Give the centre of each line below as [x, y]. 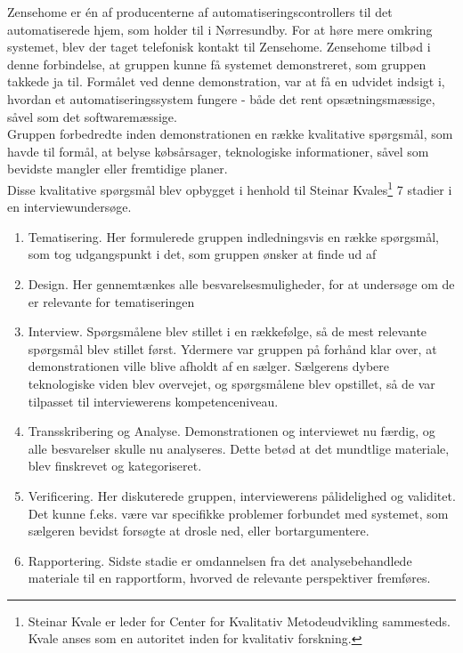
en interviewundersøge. [69, 207]
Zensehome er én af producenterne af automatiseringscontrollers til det [200, 12]
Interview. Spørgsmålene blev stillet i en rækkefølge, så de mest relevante [227, 331]
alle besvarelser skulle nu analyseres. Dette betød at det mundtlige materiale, [239, 448]
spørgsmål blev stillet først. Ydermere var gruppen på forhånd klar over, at [232, 348]
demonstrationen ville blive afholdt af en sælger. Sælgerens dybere [209, 366]
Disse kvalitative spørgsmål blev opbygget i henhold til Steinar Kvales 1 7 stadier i [230, 188]
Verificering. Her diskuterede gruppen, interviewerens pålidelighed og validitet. [242, 495]
